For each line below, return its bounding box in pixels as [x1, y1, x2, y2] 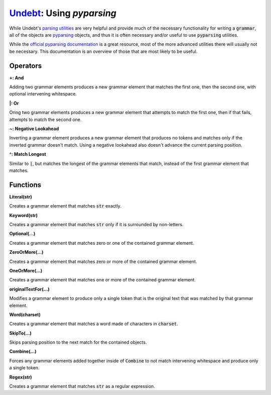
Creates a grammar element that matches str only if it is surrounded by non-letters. [9, 222, 184, 227]
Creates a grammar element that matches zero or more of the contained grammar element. [9, 258, 197, 264]
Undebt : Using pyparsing [9, 8, 116, 19]
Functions [9, 180, 42, 189]
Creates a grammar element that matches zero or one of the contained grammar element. [9, 240, 194, 246]
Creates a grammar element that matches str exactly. [9, 203, 121, 209]
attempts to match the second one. [9, 116, 82, 123]
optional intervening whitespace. [9, 91, 77, 97]
